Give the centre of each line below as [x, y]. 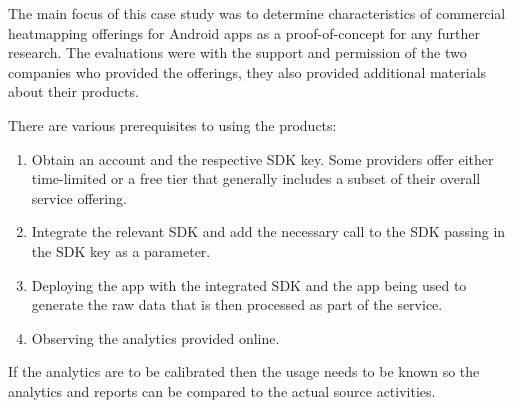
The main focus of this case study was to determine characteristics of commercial [257, 13]
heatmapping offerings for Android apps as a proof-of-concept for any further [244, 32]
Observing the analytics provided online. [155, 337]
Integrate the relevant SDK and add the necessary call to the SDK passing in [268, 231]
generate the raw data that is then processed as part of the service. [237, 304]
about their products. [73, 91]
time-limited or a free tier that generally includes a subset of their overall [256, 178]
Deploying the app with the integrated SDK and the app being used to [249, 284]
